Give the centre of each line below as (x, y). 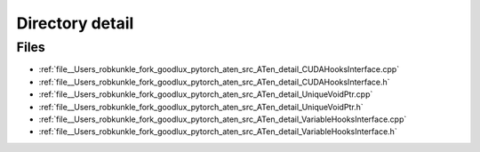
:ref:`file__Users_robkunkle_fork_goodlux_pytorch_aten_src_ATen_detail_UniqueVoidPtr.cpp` (206, 94)
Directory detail (75, 23)
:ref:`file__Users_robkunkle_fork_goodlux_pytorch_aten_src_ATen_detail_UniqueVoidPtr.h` (201, 107)
